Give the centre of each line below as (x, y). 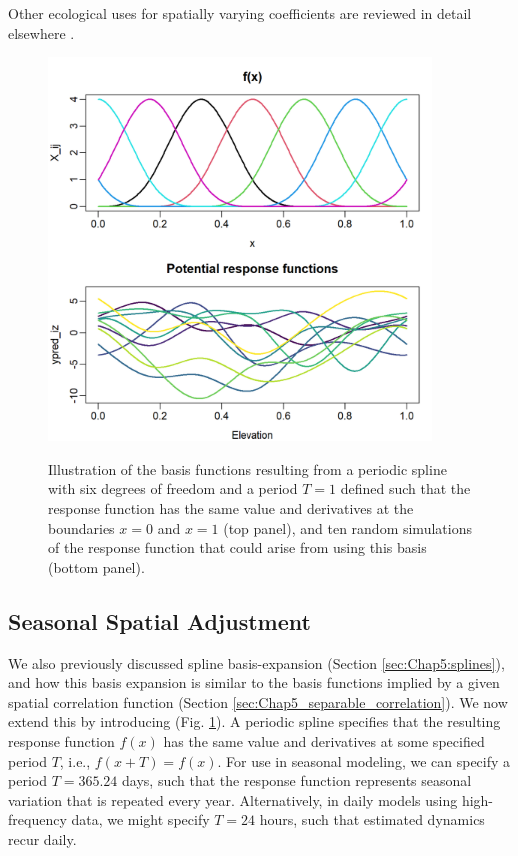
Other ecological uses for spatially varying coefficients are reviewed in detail (240, 13)
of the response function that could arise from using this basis (237, 547)
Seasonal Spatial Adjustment (159, 620)
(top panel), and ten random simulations (347, 527)
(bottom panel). (96, 566)
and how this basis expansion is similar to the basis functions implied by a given (254, 682)
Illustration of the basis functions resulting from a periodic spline (247, 468)
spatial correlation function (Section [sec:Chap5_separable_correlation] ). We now (258, 701)
